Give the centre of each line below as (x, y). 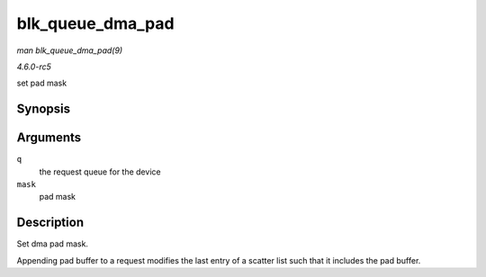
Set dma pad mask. (53, 244)
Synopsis (44, 109)
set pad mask (42, 83)
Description (50, 223)
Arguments (49, 138)
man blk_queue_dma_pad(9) (70, 50)
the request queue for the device (100, 172)
